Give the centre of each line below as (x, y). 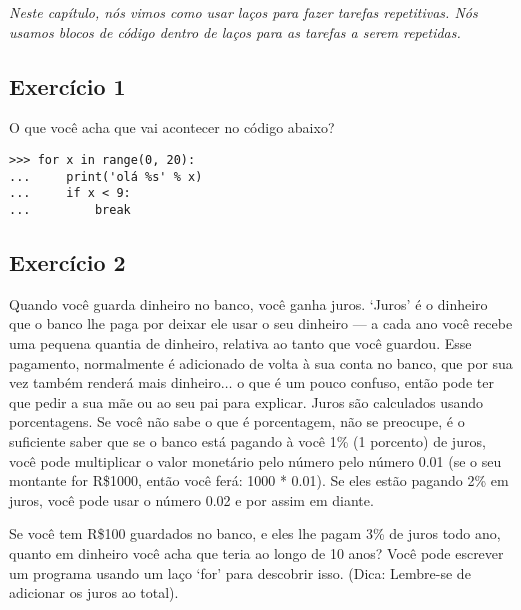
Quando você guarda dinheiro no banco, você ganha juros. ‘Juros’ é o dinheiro (248, 303)
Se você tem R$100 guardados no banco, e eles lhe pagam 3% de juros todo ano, (255, 533)
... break (70, 209)
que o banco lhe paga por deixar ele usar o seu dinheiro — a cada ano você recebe (261, 323)
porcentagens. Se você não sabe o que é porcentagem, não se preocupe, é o (237, 421)
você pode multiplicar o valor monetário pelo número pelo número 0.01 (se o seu (255, 460)
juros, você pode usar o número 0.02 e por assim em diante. (191, 499)
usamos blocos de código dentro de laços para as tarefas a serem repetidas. (235, 31)
